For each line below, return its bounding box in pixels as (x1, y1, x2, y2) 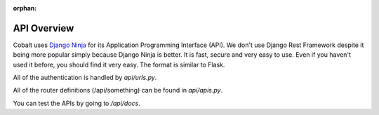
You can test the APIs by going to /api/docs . (13, 99, 140, 107)
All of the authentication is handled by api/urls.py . (13, 74, 157, 82)
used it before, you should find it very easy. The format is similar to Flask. (13, 60, 225, 69)
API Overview (13, 22, 74, 34)
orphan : (13, 4, 37, 12)
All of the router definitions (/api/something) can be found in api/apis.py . (13, 86, 223, 95)
